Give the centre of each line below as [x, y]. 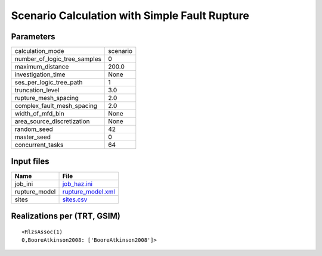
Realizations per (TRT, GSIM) [66, 216]
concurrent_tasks [39, 145]
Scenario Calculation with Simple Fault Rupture [130, 15]
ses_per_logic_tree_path [49, 82]
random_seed [34, 129]
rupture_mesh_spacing [47, 98]
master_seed [32, 137]
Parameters [33, 37]
